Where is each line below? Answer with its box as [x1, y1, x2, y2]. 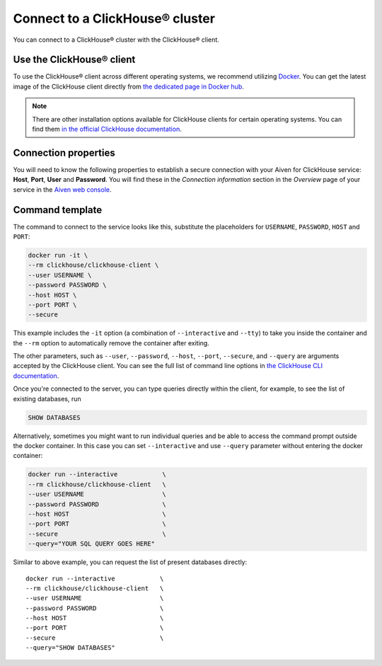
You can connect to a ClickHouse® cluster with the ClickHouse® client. [13, 35, 219, 44]
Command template [13, 204, 103, 216]
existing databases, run [13, 394, 81, 403]
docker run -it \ [28, 251, 88, 259]
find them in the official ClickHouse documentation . [32, 125, 182, 134]
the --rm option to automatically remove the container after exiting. [13, 338, 210, 347]
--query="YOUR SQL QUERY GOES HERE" [28, 540, 156, 548]
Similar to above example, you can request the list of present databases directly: [13, 558, 248, 566]
